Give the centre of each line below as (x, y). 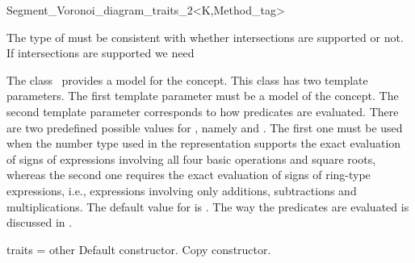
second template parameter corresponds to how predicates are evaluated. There (203, 111)
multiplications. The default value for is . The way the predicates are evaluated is (208, 206)
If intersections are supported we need (101, 53)
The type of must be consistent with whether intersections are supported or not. (205, 37)
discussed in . (40, 222)
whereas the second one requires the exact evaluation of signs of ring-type (189, 175)
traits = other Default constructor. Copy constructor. (139, 249)
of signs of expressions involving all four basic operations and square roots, (191, 159)
